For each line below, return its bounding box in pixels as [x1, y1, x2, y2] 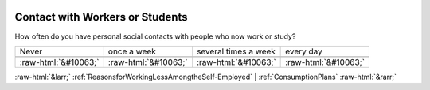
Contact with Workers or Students [14, 10, 188, 24]
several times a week [196, 46, 276, 57]
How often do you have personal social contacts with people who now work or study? [14, 32, 296, 41]
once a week [107, 46, 157, 57]
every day [285, 46, 322, 57]
